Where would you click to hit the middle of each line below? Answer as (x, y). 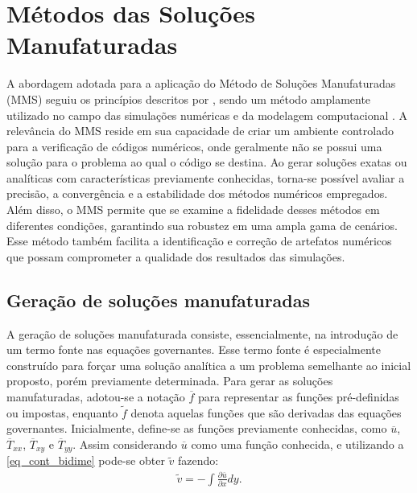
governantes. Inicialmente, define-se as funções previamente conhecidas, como (197, 428)
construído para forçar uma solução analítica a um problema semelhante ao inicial (209, 365)
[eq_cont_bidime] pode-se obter (86, 460)
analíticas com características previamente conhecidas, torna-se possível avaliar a (206, 177)
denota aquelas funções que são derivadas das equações (266, 412)
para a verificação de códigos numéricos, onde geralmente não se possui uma (194, 146)
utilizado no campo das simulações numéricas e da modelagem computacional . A (207, 115)
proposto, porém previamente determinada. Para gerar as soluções (170, 381)
